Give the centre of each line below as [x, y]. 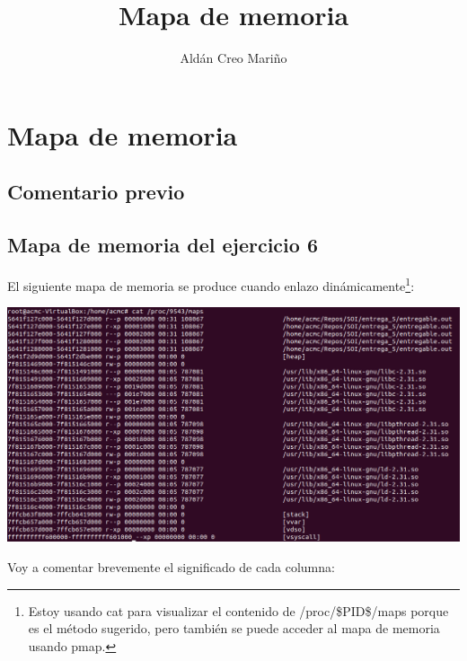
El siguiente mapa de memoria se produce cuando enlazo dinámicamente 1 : [211, 284]
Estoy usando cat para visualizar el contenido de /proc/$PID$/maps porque [238, 610]
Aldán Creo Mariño [233, 58]
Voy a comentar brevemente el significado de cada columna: [171, 567]
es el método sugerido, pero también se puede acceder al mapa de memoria [234, 628]
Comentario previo [96, 192]
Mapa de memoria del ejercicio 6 [163, 245]
